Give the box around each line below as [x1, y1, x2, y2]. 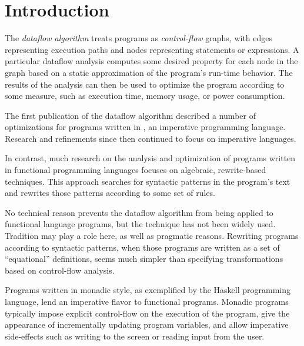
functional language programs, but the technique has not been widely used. [5, 218, 276, 230]
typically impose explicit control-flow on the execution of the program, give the [5, 307, 290, 319]
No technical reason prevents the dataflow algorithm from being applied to [5, 206, 273, 218]
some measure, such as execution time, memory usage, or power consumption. [5, 89, 285, 102]
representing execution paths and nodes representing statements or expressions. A [5, 43, 299, 55]
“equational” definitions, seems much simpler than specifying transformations [5, 252, 283, 265]
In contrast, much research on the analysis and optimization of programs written [5, 152, 296, 164]
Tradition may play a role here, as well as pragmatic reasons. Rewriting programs [5, 229, 299, 242]
